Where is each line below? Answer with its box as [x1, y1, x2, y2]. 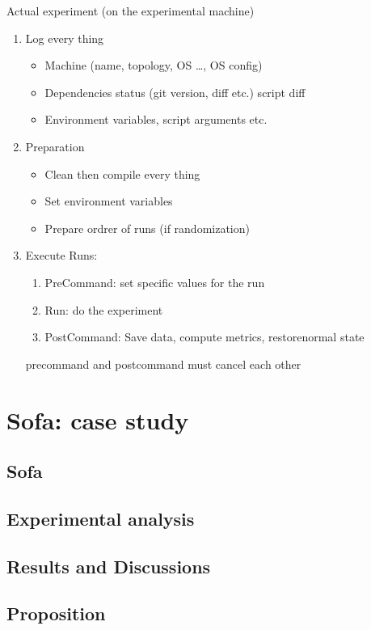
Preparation [25, 137, 85, 154]
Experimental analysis [6, 505, 195, 531]
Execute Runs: [25, 247, 98, 264]
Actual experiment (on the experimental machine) [6, 2, 255, 19]
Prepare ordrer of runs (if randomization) [44, 219, 250, 236]
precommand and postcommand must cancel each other [25, 355, 301, 372]
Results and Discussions [6, 553, 211, 578]
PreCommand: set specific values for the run [44, 273, 265, 290]
